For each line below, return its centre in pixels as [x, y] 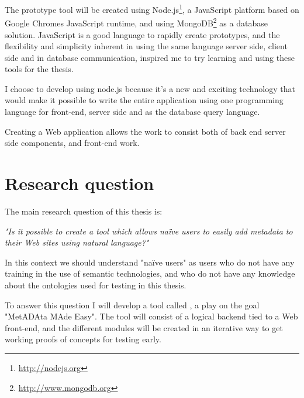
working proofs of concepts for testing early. [83, 339]
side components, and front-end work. [72, 143]
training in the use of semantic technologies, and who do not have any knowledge [150, 273]
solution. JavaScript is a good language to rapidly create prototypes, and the [142, 34]
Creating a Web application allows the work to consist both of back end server [145, 131]
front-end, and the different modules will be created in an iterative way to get [144, 327]
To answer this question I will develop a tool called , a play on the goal [132, 305]
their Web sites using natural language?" [77, 242]
